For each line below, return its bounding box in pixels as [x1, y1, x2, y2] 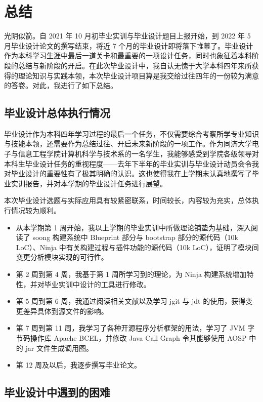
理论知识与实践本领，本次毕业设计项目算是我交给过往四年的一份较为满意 [18, 70, 259, 81]
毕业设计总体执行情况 [4, 105, 110, 120]
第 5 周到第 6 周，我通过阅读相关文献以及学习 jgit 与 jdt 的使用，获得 [16, 296, 246, 306]
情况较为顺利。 [11, 205, 61, 216]
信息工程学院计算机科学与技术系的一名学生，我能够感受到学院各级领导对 [18, 148, 259, 159]
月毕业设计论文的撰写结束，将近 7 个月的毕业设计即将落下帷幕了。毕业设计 [4, 40, 253, 51]
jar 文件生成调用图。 [25, 342, 93, 353]
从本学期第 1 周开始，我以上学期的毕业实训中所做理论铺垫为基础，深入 [16, 222, 251, 232]
